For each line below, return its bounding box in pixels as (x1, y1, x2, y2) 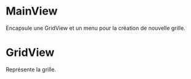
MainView (6, 4, 58, 18)
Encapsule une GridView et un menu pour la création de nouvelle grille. (6, 24, 185, 32)
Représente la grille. (6, 66, 57, 73)
